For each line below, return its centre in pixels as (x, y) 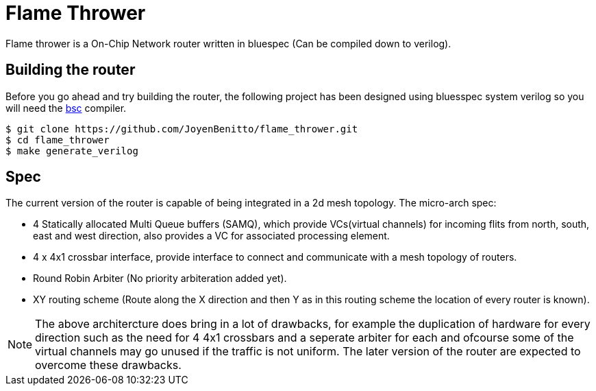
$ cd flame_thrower (58, 140)
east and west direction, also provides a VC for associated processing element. (211, 236)
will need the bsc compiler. (66, 108)
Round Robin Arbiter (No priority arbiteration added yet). (160, 279)
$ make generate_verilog (72, 151)
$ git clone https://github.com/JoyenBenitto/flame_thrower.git (182, 129)
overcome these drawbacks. (108, 365)
